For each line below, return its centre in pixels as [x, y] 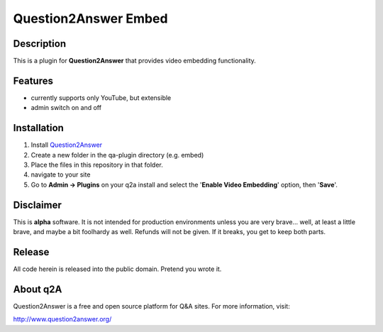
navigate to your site [61, 175]
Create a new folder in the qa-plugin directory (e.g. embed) [117, 155]
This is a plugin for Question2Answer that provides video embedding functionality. [135, 61]
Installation [38, 128]
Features [33, 81]
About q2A [38, 289]
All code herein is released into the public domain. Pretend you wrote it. [117, 269]
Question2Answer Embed [90, 18]
